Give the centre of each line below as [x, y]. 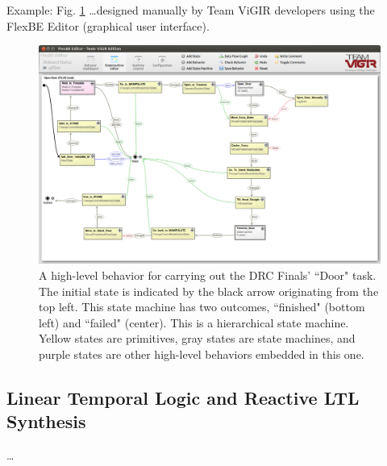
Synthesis [46, 421]
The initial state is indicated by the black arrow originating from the [209, 291]
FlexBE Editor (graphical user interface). [108, 25]
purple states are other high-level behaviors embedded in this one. [202, 354]
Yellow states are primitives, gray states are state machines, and [197, 338]
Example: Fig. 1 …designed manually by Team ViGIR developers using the [191, 10]
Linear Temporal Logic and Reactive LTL [183, 397]
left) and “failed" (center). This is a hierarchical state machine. [194, 322]
